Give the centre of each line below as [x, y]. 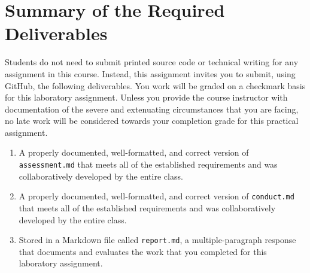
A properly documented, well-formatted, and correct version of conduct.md [156, 196]
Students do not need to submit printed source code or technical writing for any [152, 62]
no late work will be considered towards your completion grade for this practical [152, 121]
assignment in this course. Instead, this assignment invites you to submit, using [150, 73]
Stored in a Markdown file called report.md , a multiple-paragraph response [157, 240]
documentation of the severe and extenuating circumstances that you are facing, [152, 109]
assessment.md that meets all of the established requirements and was [148, 164]
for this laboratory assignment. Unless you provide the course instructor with [146, 97]
